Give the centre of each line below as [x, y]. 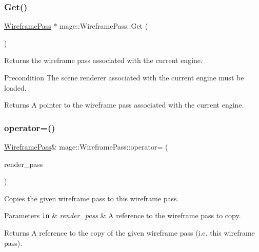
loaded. [15, 87]
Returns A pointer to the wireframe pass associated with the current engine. [124, 105]
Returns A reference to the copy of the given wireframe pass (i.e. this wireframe [129, 233]
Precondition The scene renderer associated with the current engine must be [124, 77]
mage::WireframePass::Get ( [104, 26]
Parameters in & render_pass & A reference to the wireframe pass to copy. [123, 215]
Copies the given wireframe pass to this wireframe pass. [92, 198]
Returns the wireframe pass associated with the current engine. [103, 60]
